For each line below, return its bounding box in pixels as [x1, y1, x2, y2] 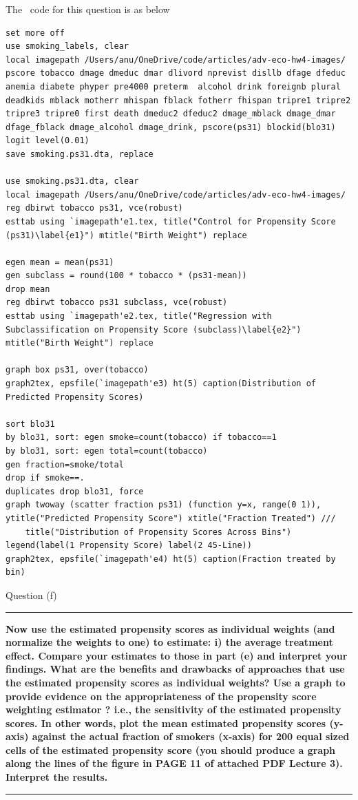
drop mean [6, 284, 50, 294]
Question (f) [6, 587, 57, 602]
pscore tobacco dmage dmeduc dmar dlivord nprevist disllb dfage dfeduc [6, 68, 346, 78]
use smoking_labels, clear [6, 41, 129, 52]
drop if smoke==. [6, 473, 85, 483]
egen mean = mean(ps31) [6, 257, 114, 267]
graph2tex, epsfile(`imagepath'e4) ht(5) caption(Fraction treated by [6, 554, 336, 564]
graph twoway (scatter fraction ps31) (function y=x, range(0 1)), [6, 500, 322, 510]
